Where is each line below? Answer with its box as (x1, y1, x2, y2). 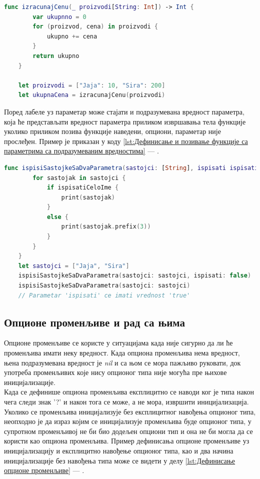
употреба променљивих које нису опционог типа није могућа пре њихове (4, 367, 227, 377)
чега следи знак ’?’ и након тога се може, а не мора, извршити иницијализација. (4, 396, 249, 406)
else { (46, 213, 68, 220)
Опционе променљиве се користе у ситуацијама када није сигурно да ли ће (4, 337, 233, 348)
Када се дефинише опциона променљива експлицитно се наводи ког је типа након (4, 386, 254, 397)
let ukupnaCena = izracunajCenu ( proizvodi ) (18, 91, 165, 99)
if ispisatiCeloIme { (46, 184, 119, 191)
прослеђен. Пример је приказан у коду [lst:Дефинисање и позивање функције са (4, 135, 248, 146)
